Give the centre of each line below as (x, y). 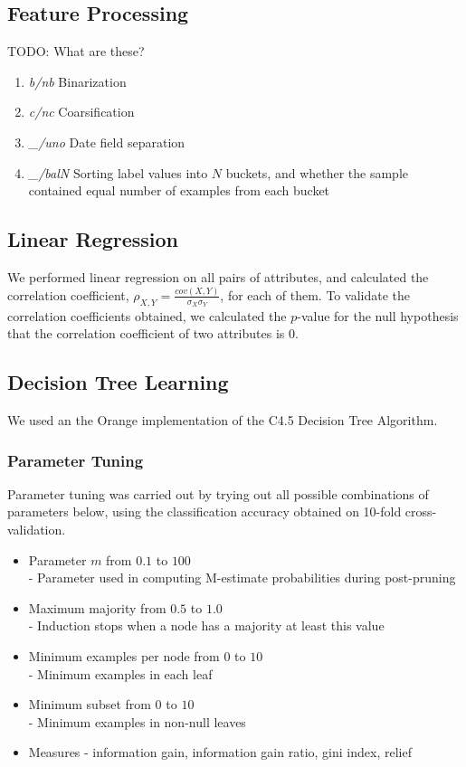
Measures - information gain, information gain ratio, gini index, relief (220, 752)
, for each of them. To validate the (315, 294)
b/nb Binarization (77, 81)
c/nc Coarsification (81, 112)
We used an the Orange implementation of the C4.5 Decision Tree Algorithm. (223, 420)
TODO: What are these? (76, 51)
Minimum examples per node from (124, 656)
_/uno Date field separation (107, 142)
